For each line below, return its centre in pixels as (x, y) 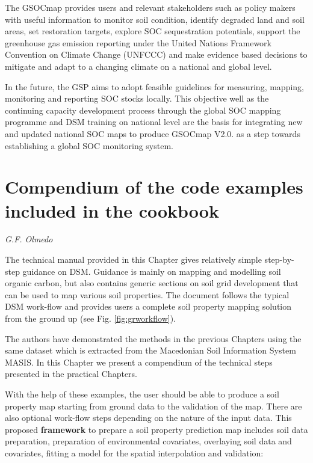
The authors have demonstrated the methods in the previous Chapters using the (153, 338)
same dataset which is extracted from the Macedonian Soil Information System (150, 350)
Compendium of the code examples (154, 187)
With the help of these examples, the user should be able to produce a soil (142, 394)
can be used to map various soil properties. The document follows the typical (147, 294)
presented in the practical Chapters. (71, 374)
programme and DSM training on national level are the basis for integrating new (154, 122)
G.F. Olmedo (29, 239)
